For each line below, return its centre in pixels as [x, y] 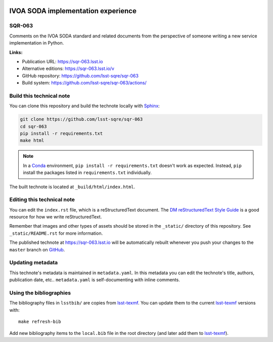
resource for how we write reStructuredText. [56, 217]
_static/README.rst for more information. [56, 233]
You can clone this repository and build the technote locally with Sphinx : [85, 106]
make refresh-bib [40, 322]
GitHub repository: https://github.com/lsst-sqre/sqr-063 [80, 75]
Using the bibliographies [40, 292]
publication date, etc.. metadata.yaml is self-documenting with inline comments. [95, 280]
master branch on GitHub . [37, 249]
